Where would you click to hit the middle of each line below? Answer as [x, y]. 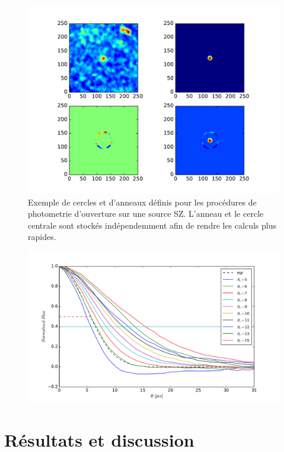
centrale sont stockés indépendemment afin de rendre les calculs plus [152, 225]
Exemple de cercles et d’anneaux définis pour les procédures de [142, 202]
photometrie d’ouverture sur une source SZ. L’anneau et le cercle [146, 214]
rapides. [42, 237]
